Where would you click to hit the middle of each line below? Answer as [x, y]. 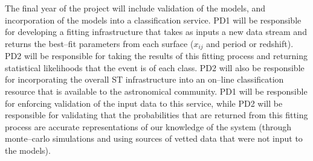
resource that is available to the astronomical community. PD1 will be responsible [156, 91]
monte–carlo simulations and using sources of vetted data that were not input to [154, 138]
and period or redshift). [250, 43]
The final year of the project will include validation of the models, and [135, 8]
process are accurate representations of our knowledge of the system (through [148, 126]
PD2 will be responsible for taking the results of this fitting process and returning [156, 56]
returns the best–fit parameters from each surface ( [99, 43]
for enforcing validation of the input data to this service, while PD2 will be [144, 103]
